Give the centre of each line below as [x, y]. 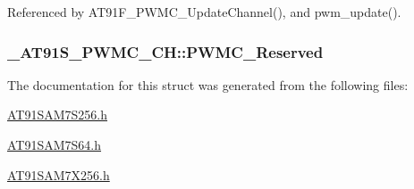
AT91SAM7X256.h [59, 174]
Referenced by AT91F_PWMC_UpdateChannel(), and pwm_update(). [204, 12]
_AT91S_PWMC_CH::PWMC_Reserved [165, 51]
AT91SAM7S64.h [55, 144]
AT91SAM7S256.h [58, 115]
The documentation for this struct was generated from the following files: [208, 84]
